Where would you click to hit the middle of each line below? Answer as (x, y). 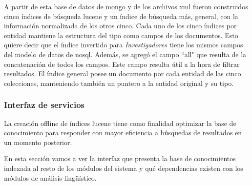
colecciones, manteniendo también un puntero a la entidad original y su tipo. (119, 83)
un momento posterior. (38, 142)
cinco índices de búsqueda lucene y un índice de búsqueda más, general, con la (121, 16)
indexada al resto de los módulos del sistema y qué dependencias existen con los (124, 168)
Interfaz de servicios (44, 105)
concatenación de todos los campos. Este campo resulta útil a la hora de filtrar (122, 64)
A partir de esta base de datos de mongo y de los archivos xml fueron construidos (126, 6)
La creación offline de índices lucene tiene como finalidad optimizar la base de (120, 123)
